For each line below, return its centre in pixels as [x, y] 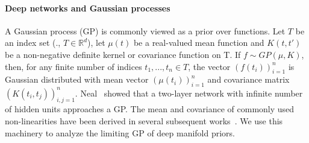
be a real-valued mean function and [199, 43]
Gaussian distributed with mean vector [77, 79]
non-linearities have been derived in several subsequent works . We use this [144, 121]
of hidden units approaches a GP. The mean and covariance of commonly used [150, 109]
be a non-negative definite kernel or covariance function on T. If [123, 54]
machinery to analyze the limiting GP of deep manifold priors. [120, 132]
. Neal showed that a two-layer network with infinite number [189, 93]
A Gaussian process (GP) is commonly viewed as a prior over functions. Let [145, 30]
